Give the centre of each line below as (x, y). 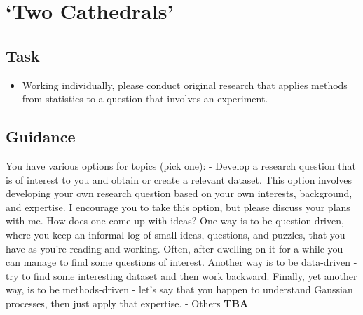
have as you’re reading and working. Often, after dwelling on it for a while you (174, 248)
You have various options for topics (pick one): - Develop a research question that (181, 165)
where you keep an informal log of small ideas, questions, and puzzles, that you (176, 234)
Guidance (41, 136)
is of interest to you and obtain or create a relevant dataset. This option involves (179, 179)
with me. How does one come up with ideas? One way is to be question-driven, (175, 221)
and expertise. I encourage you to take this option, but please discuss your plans (178, 207)
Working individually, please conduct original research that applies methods (185, 85)
